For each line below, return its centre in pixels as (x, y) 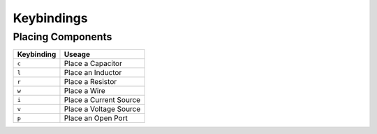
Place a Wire (85, 91)
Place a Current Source (102, 100)
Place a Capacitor (93, 64)
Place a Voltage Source (102, 109)
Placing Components (62, 37)
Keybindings (50, 18)
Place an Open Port (96, 118)
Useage (77, 54)
